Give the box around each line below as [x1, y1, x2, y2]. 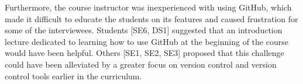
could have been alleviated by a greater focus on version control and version [5, 58, 277, 70]
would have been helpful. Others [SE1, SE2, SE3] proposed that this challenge [5, 47, 284, 59]
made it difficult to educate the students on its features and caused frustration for [5, 12, 298, 24]
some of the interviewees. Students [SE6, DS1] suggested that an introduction [5, 24, 283, 36]
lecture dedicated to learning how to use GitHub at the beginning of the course [5, 35, 288, 47]
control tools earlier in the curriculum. [5, 69, 142, 82]
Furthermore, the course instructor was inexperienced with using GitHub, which [5, 1, 292, 13]
